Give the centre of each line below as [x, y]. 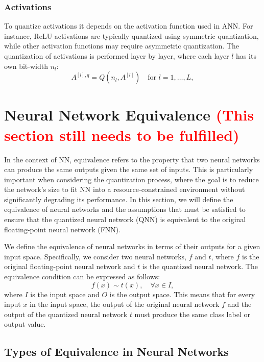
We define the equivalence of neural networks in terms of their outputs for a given [132, 246]
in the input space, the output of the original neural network [125, 304]
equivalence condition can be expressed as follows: [82, 276]
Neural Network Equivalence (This [129, 115]
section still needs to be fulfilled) [122, 135]
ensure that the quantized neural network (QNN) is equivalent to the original [125, 219]
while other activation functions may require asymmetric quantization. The [122, 46]
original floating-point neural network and [70, 266]
